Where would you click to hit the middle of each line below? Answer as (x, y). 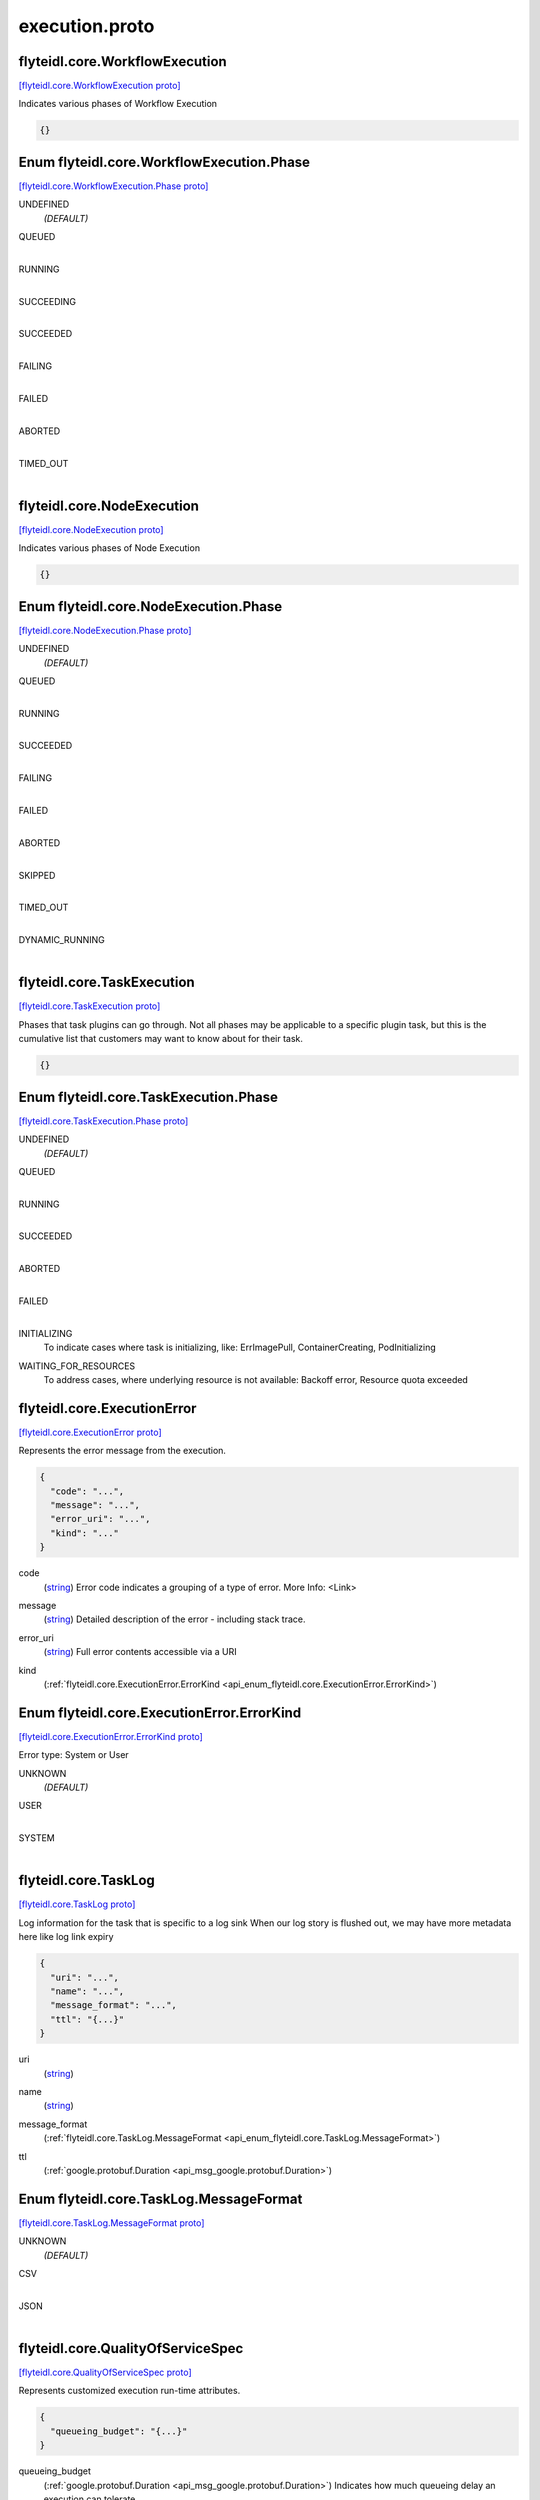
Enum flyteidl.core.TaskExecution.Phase (148, 1096)
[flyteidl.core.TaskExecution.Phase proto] (103, 1121)
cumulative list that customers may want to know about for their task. (161, 1039)
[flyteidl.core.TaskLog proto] (77, 1904)
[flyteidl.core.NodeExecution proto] (91, 529)
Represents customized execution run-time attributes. (129, 2391)
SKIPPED (37, 875)
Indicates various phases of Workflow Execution (118, 104)
